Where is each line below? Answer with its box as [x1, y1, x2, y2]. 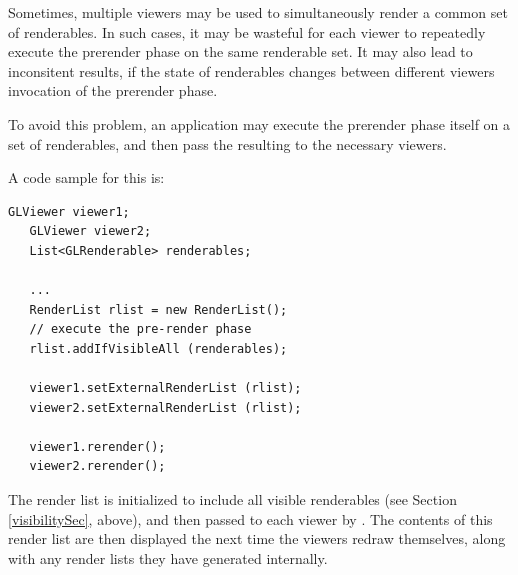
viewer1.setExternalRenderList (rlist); [29, 381, 302, 396]
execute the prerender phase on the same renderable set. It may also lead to [8, 41, 473, 62]
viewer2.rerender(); [29, 459, 166, 474]
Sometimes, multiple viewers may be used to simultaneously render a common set [8, 2, 508, 22]
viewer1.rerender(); [29, 439, 166, 454]
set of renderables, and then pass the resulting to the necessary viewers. [8, 133, 447, 154]
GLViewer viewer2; [29, 224, 152, 239]
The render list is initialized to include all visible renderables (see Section [8, 489, 457, 510]
